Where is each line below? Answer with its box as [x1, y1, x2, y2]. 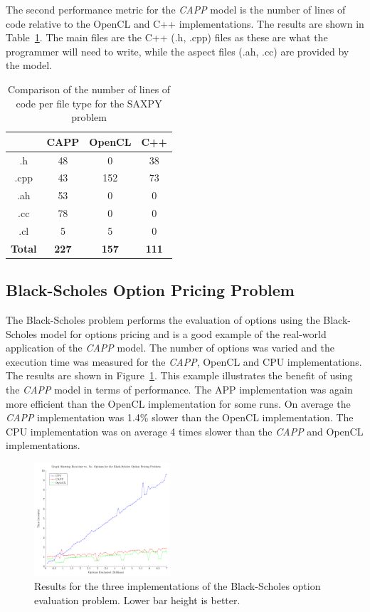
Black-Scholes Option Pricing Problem [6, 279, 295, 301]
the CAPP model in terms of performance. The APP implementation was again [6, 382, 353, 397]
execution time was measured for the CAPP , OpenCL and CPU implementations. [6, 354, 362, 369]
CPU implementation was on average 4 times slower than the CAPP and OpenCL [6, 423, 364, 438]
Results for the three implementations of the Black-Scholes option [34, 579, 321, 593]
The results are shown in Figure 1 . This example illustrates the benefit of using [6, 368, 353, 383]
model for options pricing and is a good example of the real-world [40, 326, 327, 341]
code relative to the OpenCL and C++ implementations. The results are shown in [6, 16, 364, 31]
